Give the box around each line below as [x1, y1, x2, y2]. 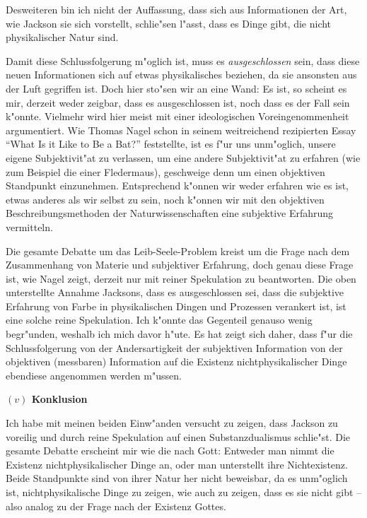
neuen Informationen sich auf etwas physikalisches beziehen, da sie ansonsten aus [6, 67, 357, 82]
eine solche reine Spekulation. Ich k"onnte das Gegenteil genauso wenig [6, 312, 313, 327]
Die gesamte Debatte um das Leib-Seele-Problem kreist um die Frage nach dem [6, 243, 350, 258]
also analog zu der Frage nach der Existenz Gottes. [6, 498, 226, 513]
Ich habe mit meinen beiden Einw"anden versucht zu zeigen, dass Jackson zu [6, 416, 338, 430]
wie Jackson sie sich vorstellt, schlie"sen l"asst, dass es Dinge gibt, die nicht [6, 16, 332, 30]
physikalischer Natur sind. [6, 30, 119, 45]
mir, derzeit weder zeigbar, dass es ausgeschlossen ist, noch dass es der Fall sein [6, 95, 350, 110]
